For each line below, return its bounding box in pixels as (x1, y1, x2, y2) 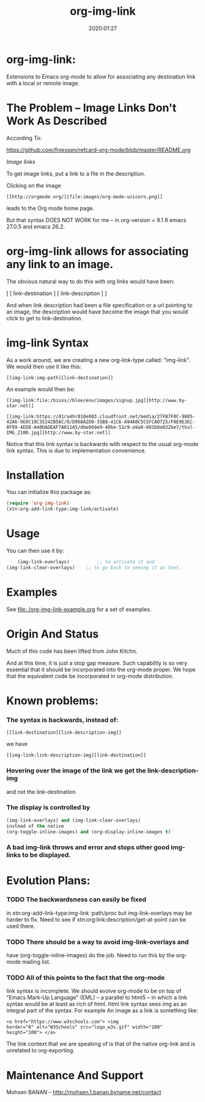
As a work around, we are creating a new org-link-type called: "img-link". (6, 356, 191, 363)
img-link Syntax (6, 336, 89, 350)
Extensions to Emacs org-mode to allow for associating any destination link (6, 72, 196, 80)
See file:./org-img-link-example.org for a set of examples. (6, 606, 152, 613)
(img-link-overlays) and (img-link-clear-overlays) (6, 817, 141, 823)
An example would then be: (6, 385, 75, 393)
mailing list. (22, 958, 51, 966)
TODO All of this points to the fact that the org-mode (6, 974, 165, 982)
